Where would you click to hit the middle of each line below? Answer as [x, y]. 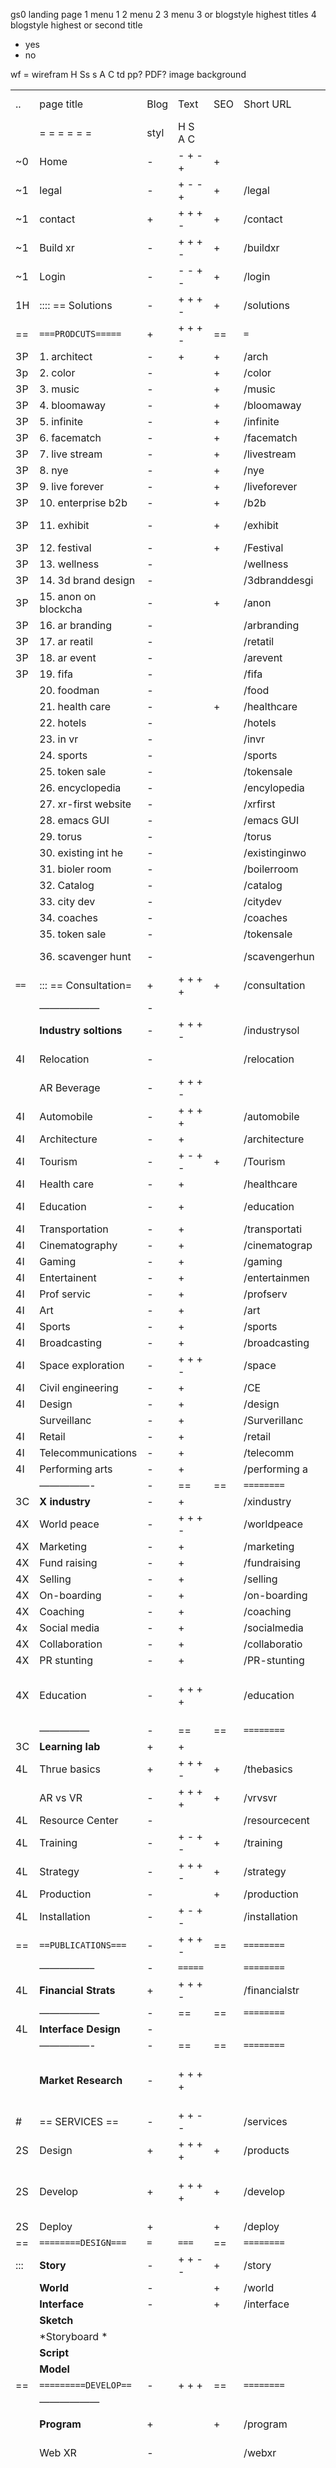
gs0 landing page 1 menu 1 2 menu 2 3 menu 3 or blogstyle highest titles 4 [163, 14]
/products [266, 2150]
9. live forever [72, 486]
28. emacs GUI [74, 820]
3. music [59, 389]
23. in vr [59, 739]
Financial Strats [77, 1990]
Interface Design [80, 2029]
